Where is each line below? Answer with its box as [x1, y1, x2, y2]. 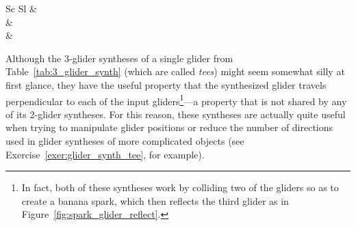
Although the [5, 51, 62, 65]
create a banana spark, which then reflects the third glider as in [21, 193, 289, 208]
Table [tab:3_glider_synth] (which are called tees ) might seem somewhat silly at [5, 64, 345, 79]
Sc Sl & [5, 1, 37, 15]
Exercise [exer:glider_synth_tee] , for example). [5, 147, 205, 161]
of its [5, 107, 27, 121]
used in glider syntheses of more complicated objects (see [5, 134, 244, 147]
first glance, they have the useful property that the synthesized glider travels [5, 77, 327, 91]
